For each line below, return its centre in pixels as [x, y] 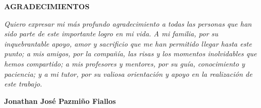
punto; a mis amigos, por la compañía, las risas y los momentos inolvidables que [130, 53]
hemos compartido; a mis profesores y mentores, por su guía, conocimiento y [125, 63]
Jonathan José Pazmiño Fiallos [60, 101]
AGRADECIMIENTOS [47, 6]
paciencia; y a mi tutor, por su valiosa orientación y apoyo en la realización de [128, 73]
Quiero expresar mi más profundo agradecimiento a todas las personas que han [128, 23]
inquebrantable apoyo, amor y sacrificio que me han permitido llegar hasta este [128, 43]
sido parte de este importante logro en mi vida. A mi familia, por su [111, 34]
